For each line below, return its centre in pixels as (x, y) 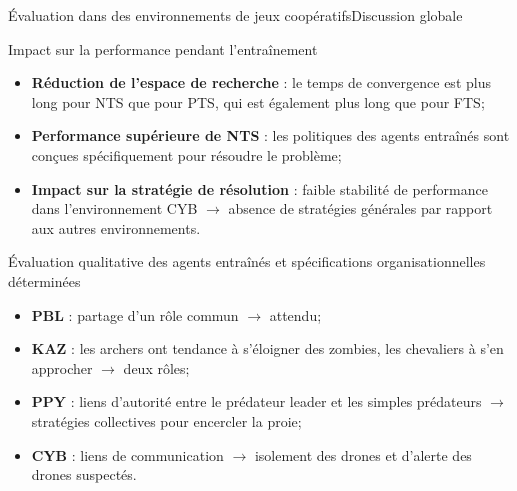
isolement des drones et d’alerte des (363, 454)
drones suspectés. (84, 474)
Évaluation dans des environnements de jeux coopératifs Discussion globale (235, 15)
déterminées (44, 280)
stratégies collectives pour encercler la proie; (166, 420)
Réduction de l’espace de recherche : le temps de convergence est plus (261, 82)
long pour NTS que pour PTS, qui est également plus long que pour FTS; (258, 101)
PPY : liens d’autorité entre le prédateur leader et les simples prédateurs (256, 401)
